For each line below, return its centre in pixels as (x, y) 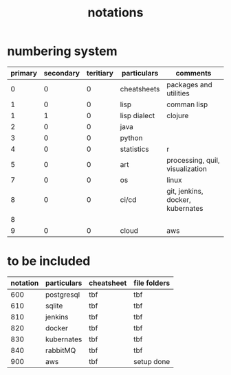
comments (194, 73)
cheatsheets (140, 89)
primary (24, 73)
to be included (49, 261)
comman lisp (187, 104)
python (131, 137)
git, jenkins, (185, 191)
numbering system (63, 51)
